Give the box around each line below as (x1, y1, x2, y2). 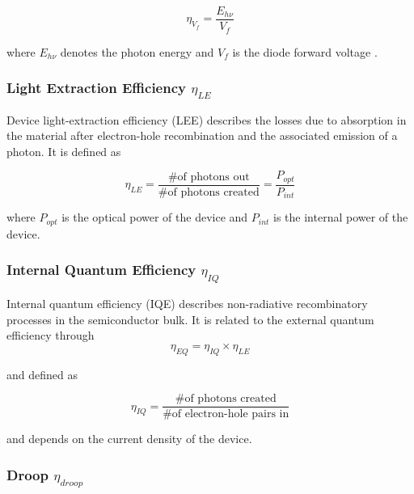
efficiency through (6, 327, 95, 344)
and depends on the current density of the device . (6, 430, 252, 447)
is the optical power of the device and (61, 209, 248, 226)
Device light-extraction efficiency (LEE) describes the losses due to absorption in (6, 111, 407, 128)
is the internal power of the (273, 209, 408, 226)
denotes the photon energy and (60, 43, 214, 60)
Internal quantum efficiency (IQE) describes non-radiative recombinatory (6, 295, 368, 311)
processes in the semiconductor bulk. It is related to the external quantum (6, 310, 374, 327)
